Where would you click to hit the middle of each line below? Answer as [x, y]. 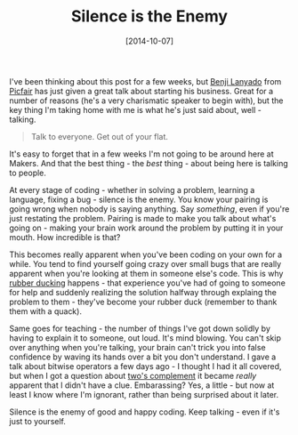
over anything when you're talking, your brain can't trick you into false [137, 347]
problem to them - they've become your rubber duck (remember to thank [143, 302]
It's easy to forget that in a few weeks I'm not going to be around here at [141, 154]
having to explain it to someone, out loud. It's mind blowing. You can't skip [145, 338]
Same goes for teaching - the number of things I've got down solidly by [140, 328]
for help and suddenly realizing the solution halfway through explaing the [143, 292]
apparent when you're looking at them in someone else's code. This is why [146, 273]
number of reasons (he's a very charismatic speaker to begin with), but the [146, 101]
